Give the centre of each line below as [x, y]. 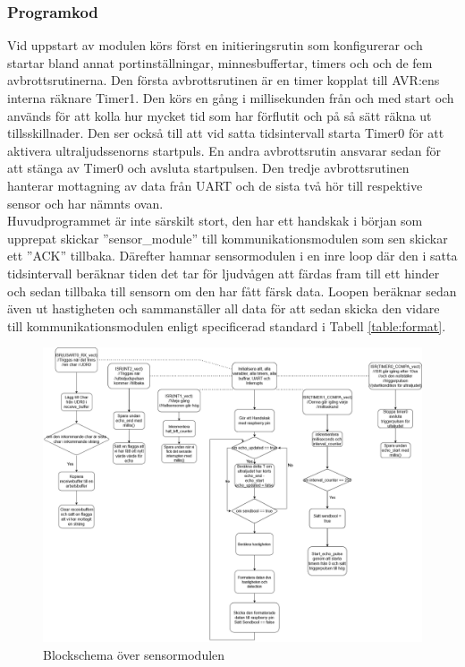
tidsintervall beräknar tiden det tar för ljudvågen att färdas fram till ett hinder [224, 273]
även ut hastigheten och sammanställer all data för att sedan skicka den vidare [224, 308]
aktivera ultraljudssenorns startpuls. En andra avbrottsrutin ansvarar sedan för [224, 150]
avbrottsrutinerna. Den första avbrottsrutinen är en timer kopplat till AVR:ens [224, 80]
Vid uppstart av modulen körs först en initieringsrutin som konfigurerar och [215, 45]
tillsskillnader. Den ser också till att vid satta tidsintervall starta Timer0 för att [226, 133]
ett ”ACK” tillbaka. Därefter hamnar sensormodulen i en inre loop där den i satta [232, 256]
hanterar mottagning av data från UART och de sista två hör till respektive [215, 185]
